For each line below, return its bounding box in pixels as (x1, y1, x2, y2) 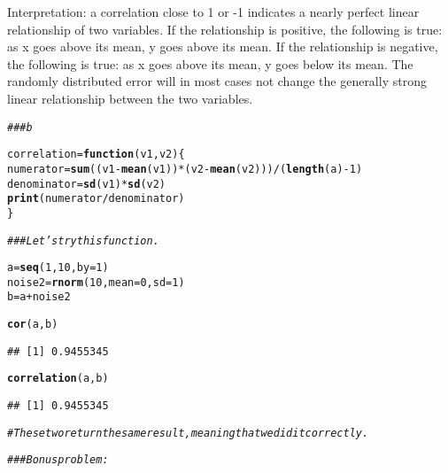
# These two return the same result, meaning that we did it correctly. (7, 426, 369, 439)
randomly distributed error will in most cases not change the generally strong (7, 72, 427, 90)
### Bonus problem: (7, 454, 109, 467)
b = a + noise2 (7, 291, 71, 304)
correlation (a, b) (7, 372, 109, 385)
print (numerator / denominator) (7, 192, 185, 205)
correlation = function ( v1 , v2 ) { (7, 148, 185, 161)
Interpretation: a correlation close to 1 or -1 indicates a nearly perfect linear (7, 3, 420, 20)
